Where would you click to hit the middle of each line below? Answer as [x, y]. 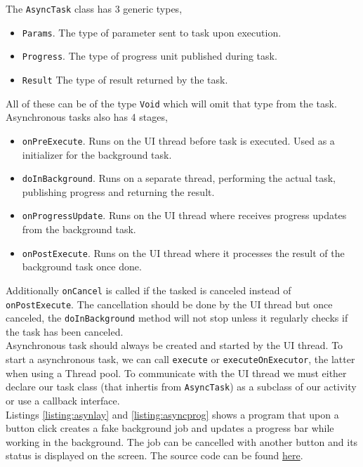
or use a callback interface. [63, 400]
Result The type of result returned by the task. [125, 79]
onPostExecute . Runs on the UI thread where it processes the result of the [183, 252]
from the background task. [79, 229]
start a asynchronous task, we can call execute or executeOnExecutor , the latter [180, 359]
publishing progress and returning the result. [118, 191]
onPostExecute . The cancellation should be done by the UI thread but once [169, 304]
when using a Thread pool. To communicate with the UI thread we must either [176, 373]
